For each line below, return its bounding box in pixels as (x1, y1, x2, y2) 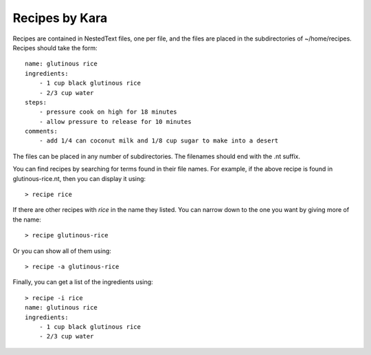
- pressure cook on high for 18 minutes (38, 108, 178, 116)
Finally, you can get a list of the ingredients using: (12, 278, 154, 286)
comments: (25, 127, 58, 136)
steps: (25, 98, 47, 106)
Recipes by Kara (12, 10, 108, 25)
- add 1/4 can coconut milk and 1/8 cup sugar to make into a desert (38, 137, 279, 144)
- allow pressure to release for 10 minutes (38, 118, 192, 125)
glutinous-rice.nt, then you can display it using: (12, 174, 146, 182)
